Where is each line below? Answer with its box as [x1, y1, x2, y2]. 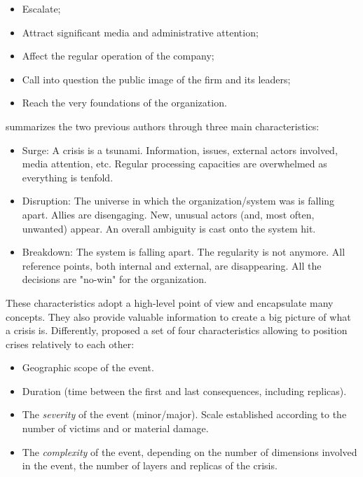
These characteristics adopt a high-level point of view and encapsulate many [6, 295, 334, 310]
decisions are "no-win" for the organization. [22, 272, 207, 286]
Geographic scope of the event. [22, 360, 154, 375]
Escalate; [22, 1, 61, 15]
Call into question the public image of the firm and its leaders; [22, 71, 291, 86]
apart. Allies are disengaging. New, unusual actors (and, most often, [22, 207, 315, 221]
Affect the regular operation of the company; [22, 48, 214, 63]
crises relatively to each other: [6, 336, 135, 351]
